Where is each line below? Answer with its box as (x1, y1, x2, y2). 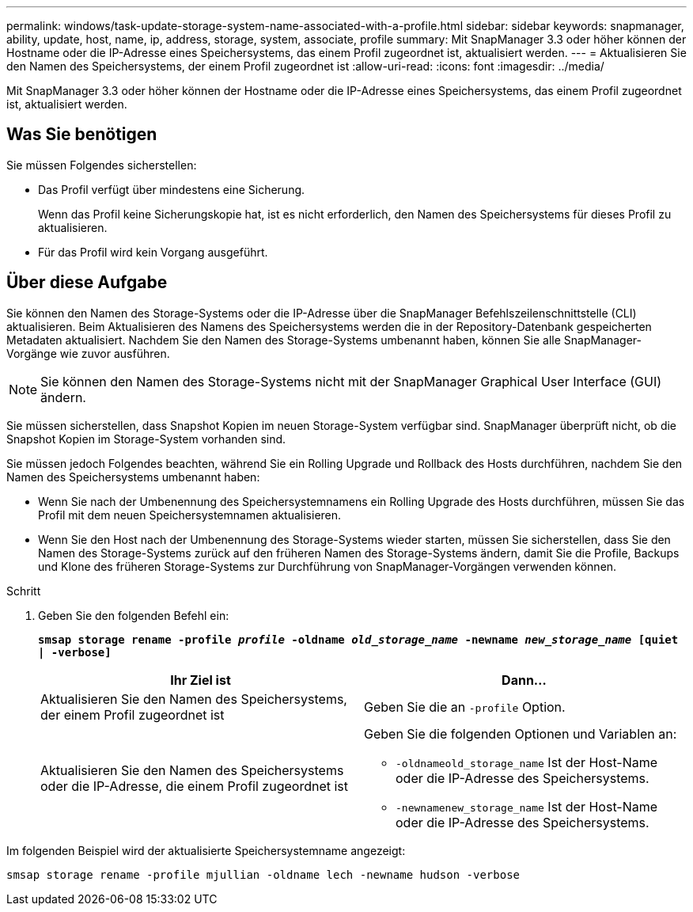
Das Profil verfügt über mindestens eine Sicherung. (38, 182, 305, 196)
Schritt (6, 583, 41, 598)
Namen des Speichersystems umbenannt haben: (6, 469, 260, 484)
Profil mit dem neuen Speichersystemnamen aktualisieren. (38, 507, 342, 522)
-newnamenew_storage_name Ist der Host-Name (396, 798, 658, 815)
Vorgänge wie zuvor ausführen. (6, 346, 170, 360)
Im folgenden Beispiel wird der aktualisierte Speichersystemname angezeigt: (6, 843, 406, 857)
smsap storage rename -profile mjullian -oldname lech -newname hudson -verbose (6, 868, 521, 881)
